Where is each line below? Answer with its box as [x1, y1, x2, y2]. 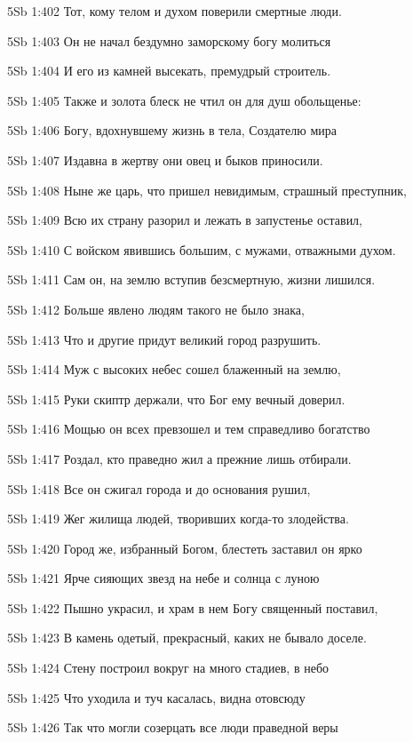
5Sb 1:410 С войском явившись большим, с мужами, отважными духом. [7, 240, 396, 259]
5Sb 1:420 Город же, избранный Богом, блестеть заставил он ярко [7, 539, 362, 557]
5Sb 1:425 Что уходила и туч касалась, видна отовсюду [7, 688, 306, 706]
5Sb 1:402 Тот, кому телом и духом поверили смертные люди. [7, 2, 342, 20]
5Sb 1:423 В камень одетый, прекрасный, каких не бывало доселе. [7, 628, 367, 647]
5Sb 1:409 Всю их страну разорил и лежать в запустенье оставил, [7, 211, 362, 229]
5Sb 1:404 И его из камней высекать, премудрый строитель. [7, 61, 331, 80]
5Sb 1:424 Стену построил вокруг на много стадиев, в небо [7, 658, 330, 677]
